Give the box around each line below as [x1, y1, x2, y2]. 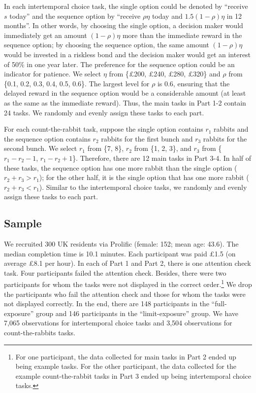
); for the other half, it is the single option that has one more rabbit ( [39, 172, 249, 182]
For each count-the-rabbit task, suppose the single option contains [4, 124, 203, 134]
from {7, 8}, [87, 143, 124, 153]
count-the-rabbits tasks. [4, 327, 75, 338]
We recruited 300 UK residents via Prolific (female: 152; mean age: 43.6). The [4, 239, 239, 249]
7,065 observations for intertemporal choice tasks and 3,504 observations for [4, 318, 232, 328]
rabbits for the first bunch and [101, 133, 193, 143]
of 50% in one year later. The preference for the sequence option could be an [4, 59, 235, 69]
